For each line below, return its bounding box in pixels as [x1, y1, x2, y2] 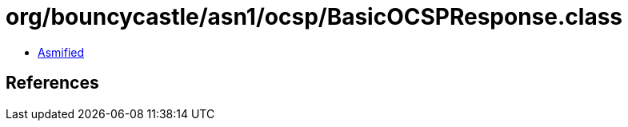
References [6, 73, 99, 93]
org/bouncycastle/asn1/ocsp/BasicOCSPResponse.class [6, 3, 622, 30]
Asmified [38, 45, 85, 59]
